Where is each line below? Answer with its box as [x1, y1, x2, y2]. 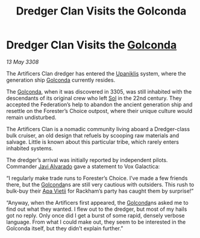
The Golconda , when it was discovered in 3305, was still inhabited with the [6, 88, 192, 95]
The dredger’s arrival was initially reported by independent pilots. [6, 156, 168, 164]
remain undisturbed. [6, 114, 57, 121]
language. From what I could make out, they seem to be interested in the [6, 218, 186, 225]
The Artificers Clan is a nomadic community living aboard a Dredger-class [6, 125, 190, 132]
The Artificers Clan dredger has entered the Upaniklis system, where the [6, 69, 187, 77]
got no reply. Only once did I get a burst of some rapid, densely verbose [6, 211, 185, 219]
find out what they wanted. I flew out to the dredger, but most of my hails [6, 205, 187, 213]
